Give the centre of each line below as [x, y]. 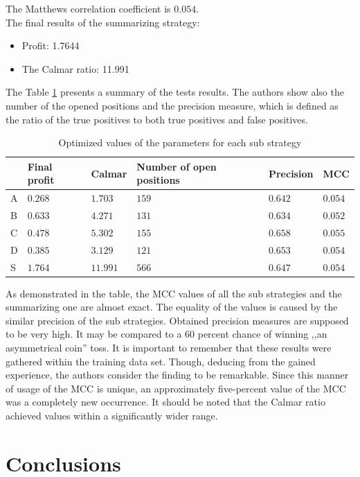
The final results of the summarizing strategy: [103, 22]
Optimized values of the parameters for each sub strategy [180, 142]
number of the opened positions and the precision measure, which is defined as [172, 105]
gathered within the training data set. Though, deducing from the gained [161, 361]
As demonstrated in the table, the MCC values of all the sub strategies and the [174, 293]
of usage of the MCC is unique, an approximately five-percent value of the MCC [176, 388]
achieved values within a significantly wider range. [112, 415]
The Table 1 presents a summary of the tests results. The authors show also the [175, 92]
